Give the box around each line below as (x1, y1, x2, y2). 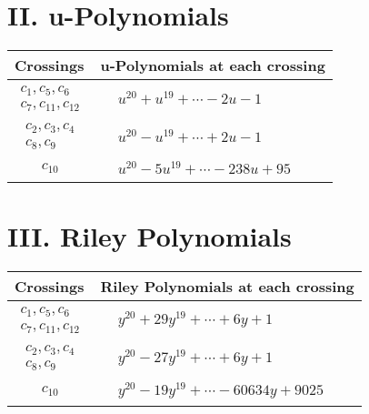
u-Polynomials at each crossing (100, 55, 325, 76)
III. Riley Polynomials (7, 217, 292, 255)
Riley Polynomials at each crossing (100, 276, 354, 298)
